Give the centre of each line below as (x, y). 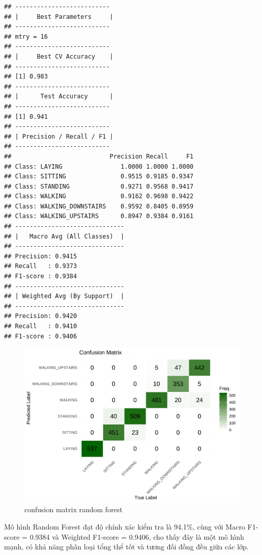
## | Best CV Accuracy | (59, 56)
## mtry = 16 (26, 36)
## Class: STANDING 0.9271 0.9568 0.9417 (99, 186)
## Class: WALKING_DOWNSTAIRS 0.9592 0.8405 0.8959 (99, 206)
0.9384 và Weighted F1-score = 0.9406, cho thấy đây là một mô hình (137, 536)
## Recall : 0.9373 (41, 266)
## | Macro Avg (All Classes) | (64, 236)
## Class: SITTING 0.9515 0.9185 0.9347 (99, 177)
